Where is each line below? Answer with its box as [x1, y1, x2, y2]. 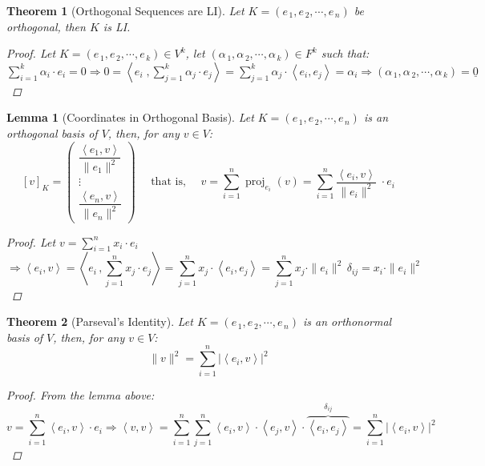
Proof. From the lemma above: [6, 386, 155, 403]
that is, [151, 176, 186, 188]
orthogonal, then [6, 18, 86, 34]
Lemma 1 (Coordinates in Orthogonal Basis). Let [6, 109, 254, 126]
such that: [321, 45, 370, 62]
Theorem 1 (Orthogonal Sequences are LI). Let [6, 2, 245, 18]
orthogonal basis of [6, 124, 98, 141]
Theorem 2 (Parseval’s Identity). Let [6, 313, 193, 330]
